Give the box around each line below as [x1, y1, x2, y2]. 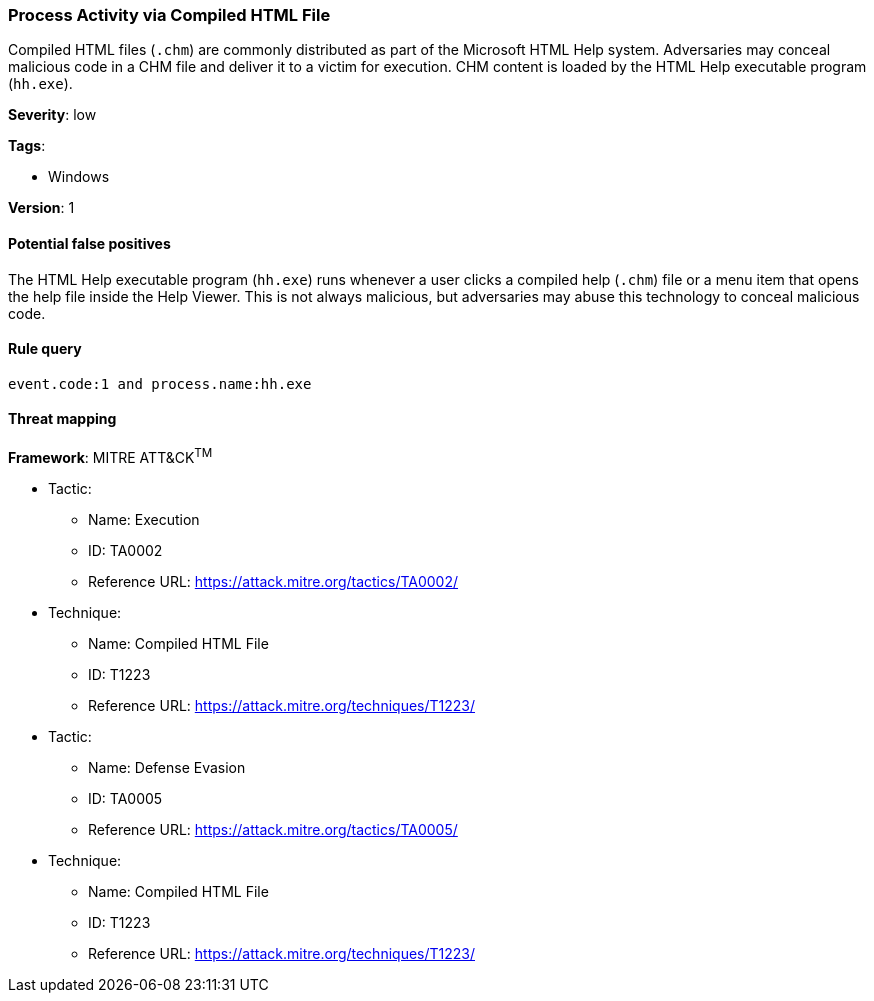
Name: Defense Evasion [88, 758, 246, 776]
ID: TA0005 [88, 789, 163, 807]
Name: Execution [88, 510, 200, 528]
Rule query [8, 340, 82, 358]
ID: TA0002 [88, 541, 163, 559]
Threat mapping [8, 410, 117, 428]
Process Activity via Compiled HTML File [8, 5, 331, 25]
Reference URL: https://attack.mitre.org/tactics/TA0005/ [88, 820, 458, 838]
